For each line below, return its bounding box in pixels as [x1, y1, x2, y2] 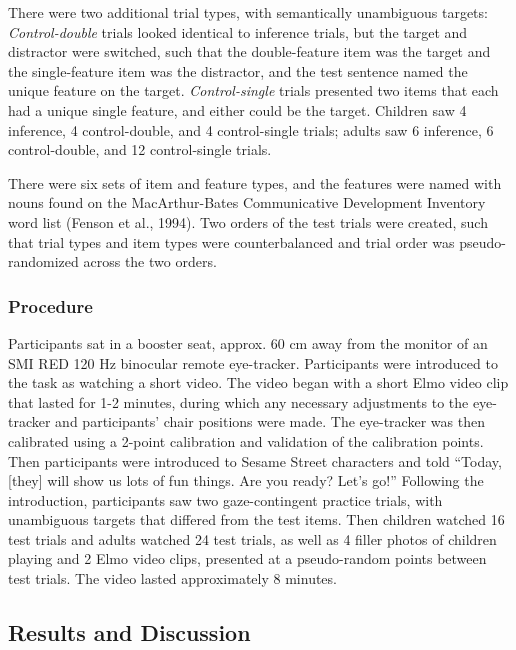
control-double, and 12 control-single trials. [8, 139, 272, 160]
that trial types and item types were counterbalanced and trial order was [8, 231, 455, 252]
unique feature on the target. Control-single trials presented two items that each [8, 80, 499, 101]
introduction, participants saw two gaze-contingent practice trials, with [8, 489, 443, 510]
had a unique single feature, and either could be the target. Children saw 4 [8, 99, 467, 120]
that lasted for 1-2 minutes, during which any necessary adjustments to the [8, 391, 469, 412]
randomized [8, 251, 79, 272]
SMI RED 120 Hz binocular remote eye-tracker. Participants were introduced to [8, 352, 498, 373]
